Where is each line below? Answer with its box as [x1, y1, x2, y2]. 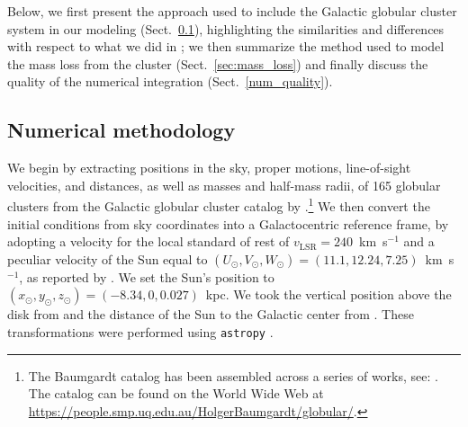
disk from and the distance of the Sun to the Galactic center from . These [7, 305, 414, 324]
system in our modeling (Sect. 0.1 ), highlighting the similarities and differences [7, 19, 445, 38]
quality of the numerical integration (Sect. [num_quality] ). [7, 72, 333, 91]
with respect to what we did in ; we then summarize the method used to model [7, 37, 445, 56]
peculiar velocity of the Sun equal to [7, 249, 208, 268]
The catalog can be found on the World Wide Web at [28, 384, 324, 403]
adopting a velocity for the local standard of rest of [7, 232, 290, 251]
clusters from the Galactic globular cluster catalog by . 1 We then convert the [7, 194, 430, 216]
